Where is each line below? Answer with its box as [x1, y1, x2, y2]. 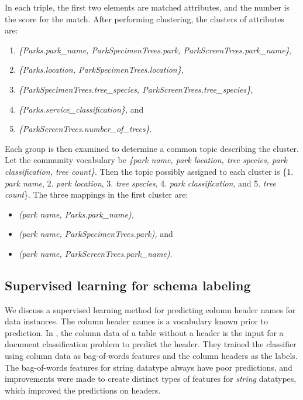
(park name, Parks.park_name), [18, 208, 135, 220]
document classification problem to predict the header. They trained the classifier [5, 338, 297, 350]
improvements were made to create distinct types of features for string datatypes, [5, 372, 297, 385]
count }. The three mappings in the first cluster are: [5, 188, 188, 201]
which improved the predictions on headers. [5, 384, 161, 396]
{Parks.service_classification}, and [18, 103, 144, 115]
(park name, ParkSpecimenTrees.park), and [18, 228, 173, 240]
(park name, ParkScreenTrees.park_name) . [18, 247, 173, 259]
